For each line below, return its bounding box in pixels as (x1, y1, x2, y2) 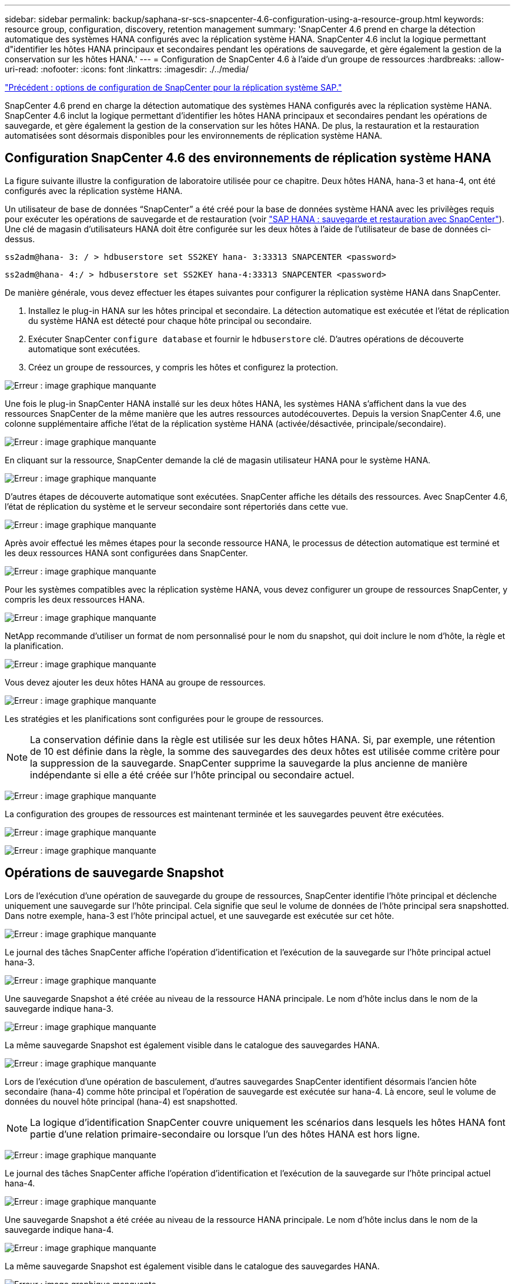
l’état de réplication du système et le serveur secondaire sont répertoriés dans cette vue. (5, 501, 348, 511)
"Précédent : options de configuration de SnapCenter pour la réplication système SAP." (5, 82, 342, 92)
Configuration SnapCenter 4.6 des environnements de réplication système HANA (5, 151, 491, 166)
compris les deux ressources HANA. (5, 594, 145, 604)
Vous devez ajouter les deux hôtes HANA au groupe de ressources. (5, 677, 266, 687)
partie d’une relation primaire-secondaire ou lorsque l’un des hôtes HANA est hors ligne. (30, 1128, 420, 1140)
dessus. (5, 233, 35, 244)
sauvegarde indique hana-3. (5, 1003, 113, 1014)
